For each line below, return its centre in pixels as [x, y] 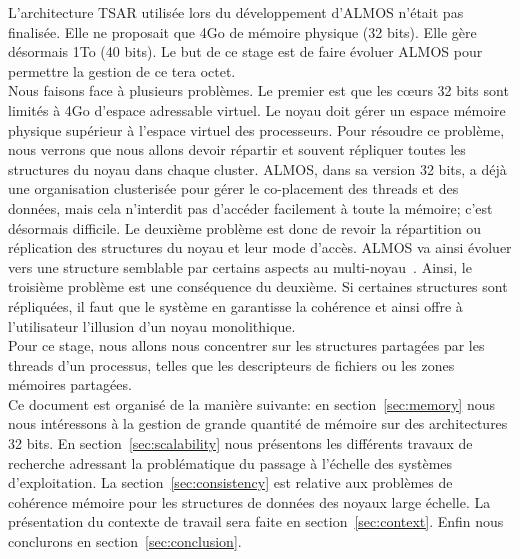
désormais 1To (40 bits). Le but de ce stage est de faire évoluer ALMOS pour [245, 51]
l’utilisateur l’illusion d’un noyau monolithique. [152, 325]
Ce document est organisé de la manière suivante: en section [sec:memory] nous [252, 403]
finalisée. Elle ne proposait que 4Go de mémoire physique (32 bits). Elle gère [242, 31]
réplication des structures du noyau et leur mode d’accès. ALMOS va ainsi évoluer [260, 247]
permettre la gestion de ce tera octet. [122, 70]
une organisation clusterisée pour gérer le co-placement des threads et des [233, 188]
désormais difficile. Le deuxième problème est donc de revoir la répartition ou [245, 227]
